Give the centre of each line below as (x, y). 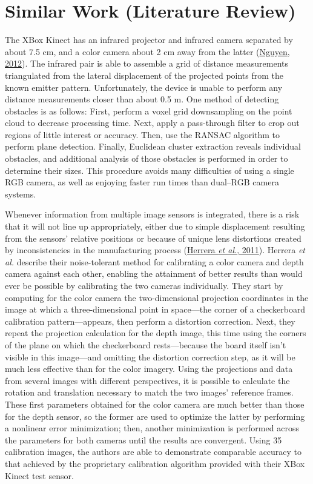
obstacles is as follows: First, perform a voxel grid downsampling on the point (149, 111)
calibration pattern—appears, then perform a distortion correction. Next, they (150, 321)
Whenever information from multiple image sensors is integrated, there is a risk (152, 214)
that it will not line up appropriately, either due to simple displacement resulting (155, 226)
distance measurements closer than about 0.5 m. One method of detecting (142, 99)
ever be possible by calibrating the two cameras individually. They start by (144, 285)
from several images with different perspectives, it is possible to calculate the (147, 380)
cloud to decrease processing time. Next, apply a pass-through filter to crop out (152, 123)
